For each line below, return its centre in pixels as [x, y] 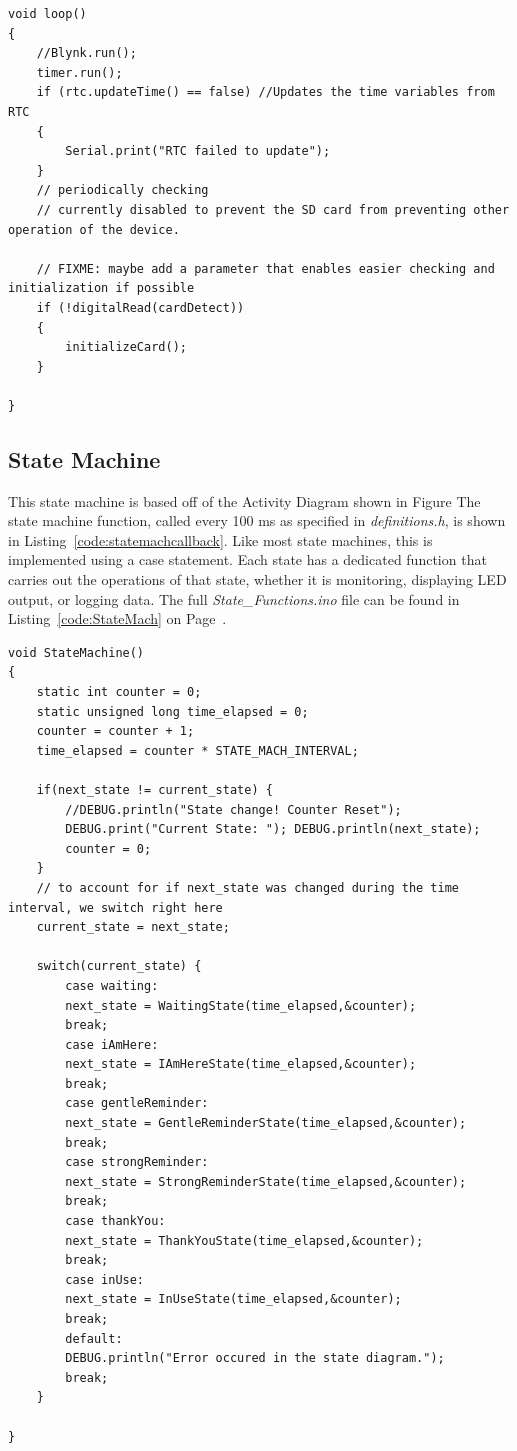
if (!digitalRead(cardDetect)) [140, 307]
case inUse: [105, 1279]
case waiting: [112, 985]
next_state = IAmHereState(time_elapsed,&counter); [241, 1064]
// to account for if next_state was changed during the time [248, 887]
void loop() [47, 14]
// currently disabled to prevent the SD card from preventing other [273, 209]
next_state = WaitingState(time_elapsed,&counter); [241, 1005]
